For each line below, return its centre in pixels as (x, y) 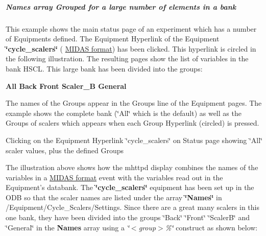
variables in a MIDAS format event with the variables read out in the (114, 177)
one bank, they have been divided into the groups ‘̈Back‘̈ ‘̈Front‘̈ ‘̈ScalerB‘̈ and (128, 217)
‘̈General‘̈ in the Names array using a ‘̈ (67, 227)
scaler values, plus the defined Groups (65, 150)
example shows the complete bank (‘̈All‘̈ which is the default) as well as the (124, 113)
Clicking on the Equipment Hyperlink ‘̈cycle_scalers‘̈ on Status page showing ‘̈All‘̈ (134, 140)
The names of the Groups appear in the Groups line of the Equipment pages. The (134, 103)
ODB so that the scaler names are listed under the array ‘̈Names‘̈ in (114, 197)
